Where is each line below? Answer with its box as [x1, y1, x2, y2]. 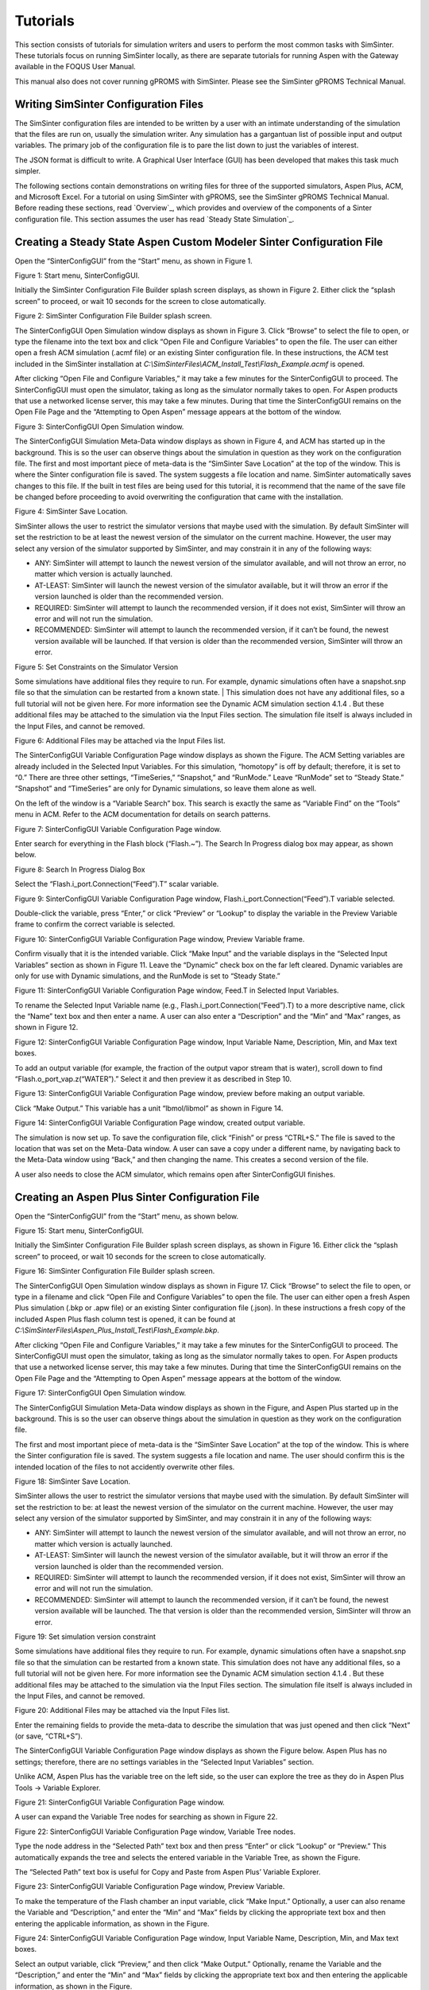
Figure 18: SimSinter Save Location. [14, 1477, 131, 1486]
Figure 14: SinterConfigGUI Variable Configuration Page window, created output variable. [14, 1118, 306, 1128]
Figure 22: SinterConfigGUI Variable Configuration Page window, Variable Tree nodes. [14, 1827, 296, 1836]
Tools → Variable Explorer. [14, 1783, 101, 1793]
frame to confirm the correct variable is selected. [14, 919, 176, 929]
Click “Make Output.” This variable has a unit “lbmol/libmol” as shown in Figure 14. [14, 1103, 284, 1113]
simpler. [14, 166, 41, 176]
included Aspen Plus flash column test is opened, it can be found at [14, 1314, 236, 1324]
